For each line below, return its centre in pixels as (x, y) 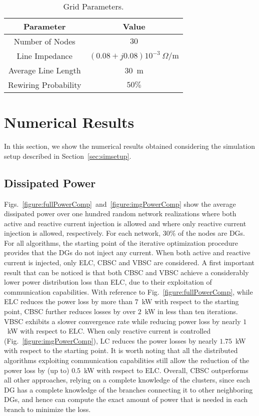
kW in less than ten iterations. (191, 311)
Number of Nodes (44, 41)
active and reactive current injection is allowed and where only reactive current (125, 223)
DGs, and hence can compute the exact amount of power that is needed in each (126, 399)
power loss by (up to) (37, 370)
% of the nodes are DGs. (207, 233)
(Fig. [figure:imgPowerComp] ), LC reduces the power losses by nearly (111, 340)
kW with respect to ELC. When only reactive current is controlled (109, 331)
